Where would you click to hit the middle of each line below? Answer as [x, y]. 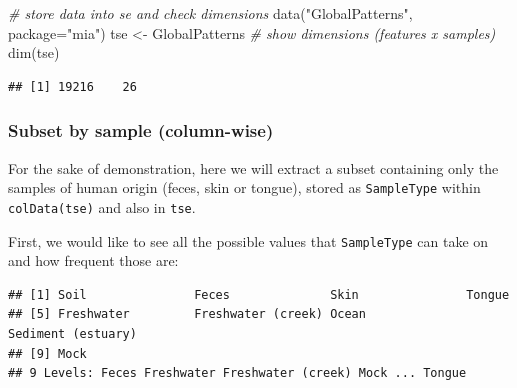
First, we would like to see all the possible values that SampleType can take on [248, 240]
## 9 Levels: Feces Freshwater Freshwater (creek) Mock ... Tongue [237, 373]
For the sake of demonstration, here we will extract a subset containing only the [253, 167]
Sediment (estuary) [72, 333]
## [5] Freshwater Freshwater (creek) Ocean [187, 314]
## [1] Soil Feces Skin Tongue [259, 294]
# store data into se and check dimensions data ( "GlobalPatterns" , [210, 13]
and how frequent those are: [93, 260]
